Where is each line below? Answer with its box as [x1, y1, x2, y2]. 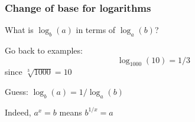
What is [5, 24, 34, 36]
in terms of [76, 24, 116, 36]
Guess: [5, 85, 28, 97]
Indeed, [5, 105, 31, 118]
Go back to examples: [5, 44, 83, 57]
